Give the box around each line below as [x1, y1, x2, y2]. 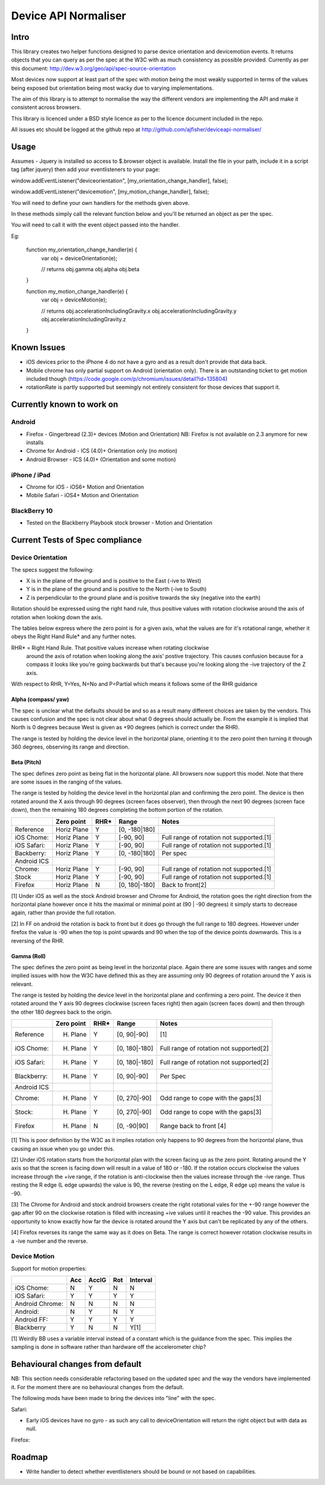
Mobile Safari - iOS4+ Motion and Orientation [26, 492, 138, 499]
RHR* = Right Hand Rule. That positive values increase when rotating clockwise [11, 644, 209, 651]
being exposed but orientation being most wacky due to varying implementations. [11, 84, 214, 92]
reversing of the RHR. [11, 937, 64, 944]
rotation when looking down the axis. [11, 614, 103, 621]
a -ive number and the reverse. [11, 1237, 88, 1245]
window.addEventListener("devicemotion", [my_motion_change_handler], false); [11, 188, 209, 195]
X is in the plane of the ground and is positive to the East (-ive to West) [26, 577, 202, 584]
